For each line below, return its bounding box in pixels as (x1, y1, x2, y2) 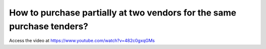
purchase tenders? (9, 21, 89, 32)
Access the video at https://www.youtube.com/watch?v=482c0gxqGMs (9, 38, 155, 44)
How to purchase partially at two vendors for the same (9, 7, 236, 18)
